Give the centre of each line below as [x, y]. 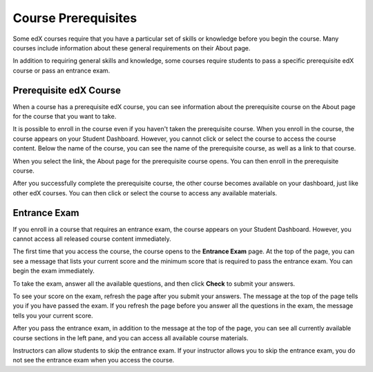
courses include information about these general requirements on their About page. [132, 48]
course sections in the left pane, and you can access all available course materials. [131, 337]
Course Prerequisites [75, 18]
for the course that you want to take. [65, 117]
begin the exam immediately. [54, 271]
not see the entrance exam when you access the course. [94, 360]
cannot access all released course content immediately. [92, 239]
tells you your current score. [53, 315]
